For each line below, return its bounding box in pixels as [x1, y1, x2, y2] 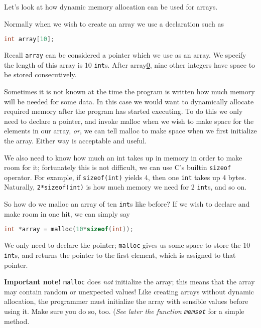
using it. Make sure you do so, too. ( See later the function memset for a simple [4, 305, 244, 316]
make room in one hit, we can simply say [4, 208, 130, 219]
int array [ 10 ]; [4, 36, 55, 43]
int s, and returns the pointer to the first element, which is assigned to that [4, 249, 236, 260]
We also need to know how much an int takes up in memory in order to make [4, 152, 242, 162]
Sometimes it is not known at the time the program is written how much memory [4, 86, 255, 96]
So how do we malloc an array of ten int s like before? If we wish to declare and [4, 199, 250, 209]
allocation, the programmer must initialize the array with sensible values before [4, 296, 248, 306]
